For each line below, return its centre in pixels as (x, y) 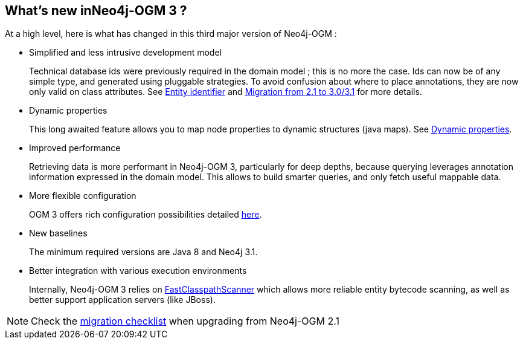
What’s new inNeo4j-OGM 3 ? (96, 11)
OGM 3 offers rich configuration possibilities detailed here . (146, 215)
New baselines (58, 233)
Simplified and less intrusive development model (125, 53)
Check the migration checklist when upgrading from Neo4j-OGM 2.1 (185, 321)
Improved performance (75, 148)
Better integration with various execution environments (138, 271)
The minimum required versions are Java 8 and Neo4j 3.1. (143, 252)
